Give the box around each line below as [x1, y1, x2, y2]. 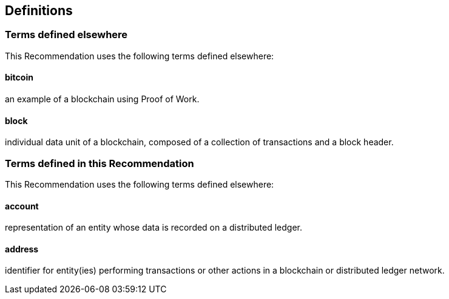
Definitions [5, 3, 73, 18]
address [5, 243, 39, 254]
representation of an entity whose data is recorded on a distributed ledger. [5, 222, 303, 233]
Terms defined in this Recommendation [5, 157, 194, 169]
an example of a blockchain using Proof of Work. [5, 94, 200, 105]
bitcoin [5, 72, 33, 83]
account [5, 200, 39, 211]
